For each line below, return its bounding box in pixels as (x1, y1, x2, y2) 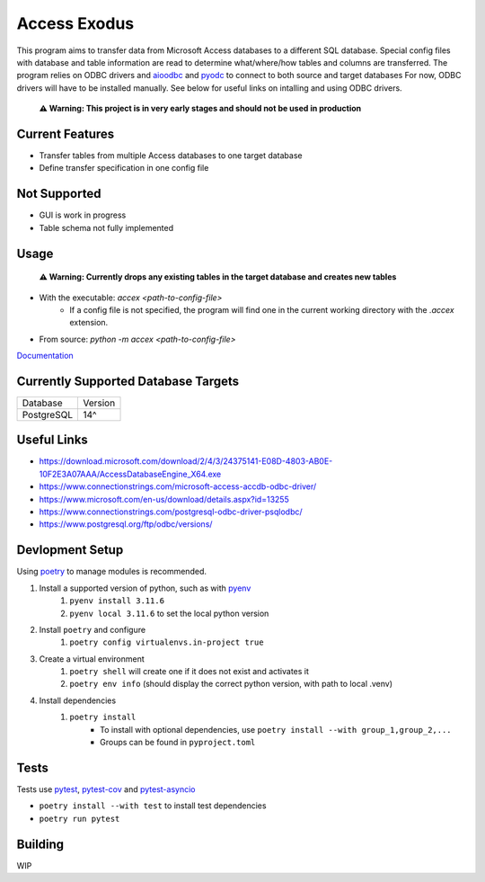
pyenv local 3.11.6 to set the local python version (69, 608, 269, 619)
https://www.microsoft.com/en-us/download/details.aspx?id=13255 (39, 494, 289, 504)
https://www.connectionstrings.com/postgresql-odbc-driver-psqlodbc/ (39, 506, 303, 517)
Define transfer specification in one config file (39, 163, 209, 174)
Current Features (16, 126, 115, 141)
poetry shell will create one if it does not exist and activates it (69, 666, 310, 677)
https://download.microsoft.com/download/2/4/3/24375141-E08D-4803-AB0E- (39, 456, 333, 467)
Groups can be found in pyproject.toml (100, 737, 256, 748)
